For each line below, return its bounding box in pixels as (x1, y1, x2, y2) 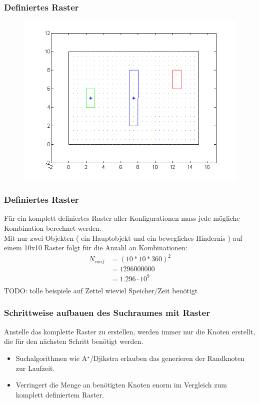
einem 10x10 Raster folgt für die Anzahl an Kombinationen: (4, 242, 187, 253)
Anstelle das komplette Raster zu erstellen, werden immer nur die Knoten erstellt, (4, 326, 255, 336)
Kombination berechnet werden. (4, 223, 101, 233)
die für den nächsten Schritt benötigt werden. (4, 336, 143, 346)
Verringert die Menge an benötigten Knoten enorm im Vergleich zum (15, 379, 227, 390)
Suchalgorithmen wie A (15, 352, 87, 363)
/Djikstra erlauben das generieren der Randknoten (89, 352, 245, 363)
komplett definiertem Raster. (15, 389, 104, 399)
